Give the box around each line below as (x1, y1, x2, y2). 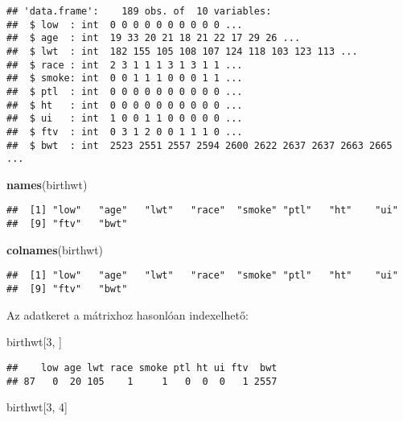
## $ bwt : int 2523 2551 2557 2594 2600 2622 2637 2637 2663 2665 (6, 139, 393, 151)
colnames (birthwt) (6, 241, 104, 258)
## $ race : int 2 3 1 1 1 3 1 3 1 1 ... (6, 59, 243, 71)
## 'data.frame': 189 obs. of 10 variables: (6, 6, 272, 17)
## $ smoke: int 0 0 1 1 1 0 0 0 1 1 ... (6, 72, 243, 85)
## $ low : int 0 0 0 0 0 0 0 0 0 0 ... (6, 19, 243, 31)
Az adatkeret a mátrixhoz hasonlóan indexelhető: (6, 306, 249, 323)
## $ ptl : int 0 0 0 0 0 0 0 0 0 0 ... (6, 85, 243, 97)
